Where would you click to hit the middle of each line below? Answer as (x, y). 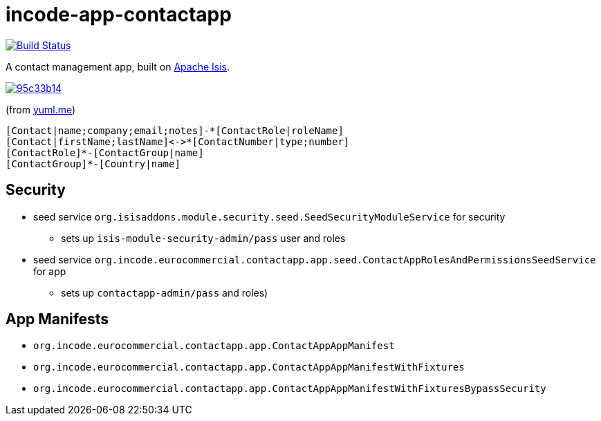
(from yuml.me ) (41, 109)
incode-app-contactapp (119, 15)
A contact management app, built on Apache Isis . (118, 66)
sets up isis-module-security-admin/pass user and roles (203, 238)
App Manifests (57, 319)
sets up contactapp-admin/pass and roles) (165, 292)
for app (50, 271)
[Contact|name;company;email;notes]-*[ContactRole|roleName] (175, 130)
